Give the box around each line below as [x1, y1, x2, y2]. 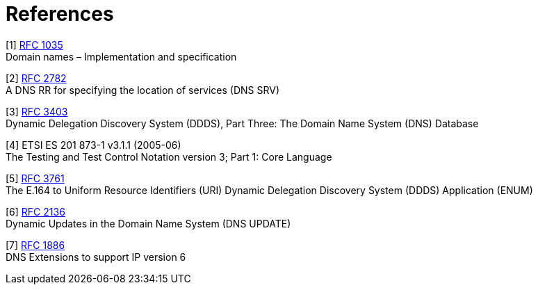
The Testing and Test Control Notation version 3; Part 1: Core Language [6, 150, 332, 163]
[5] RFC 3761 [6, 172, 65, 184]
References [6, 2, 114, 26]
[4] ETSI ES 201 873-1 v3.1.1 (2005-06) [6, 138, 181, 151]
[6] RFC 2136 [6, 205, 65, 218]
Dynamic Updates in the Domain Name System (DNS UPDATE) [6, 217, 291, 229]
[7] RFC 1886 [6, 239, 65, 251]
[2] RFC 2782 [6, 72, 67, 84]
